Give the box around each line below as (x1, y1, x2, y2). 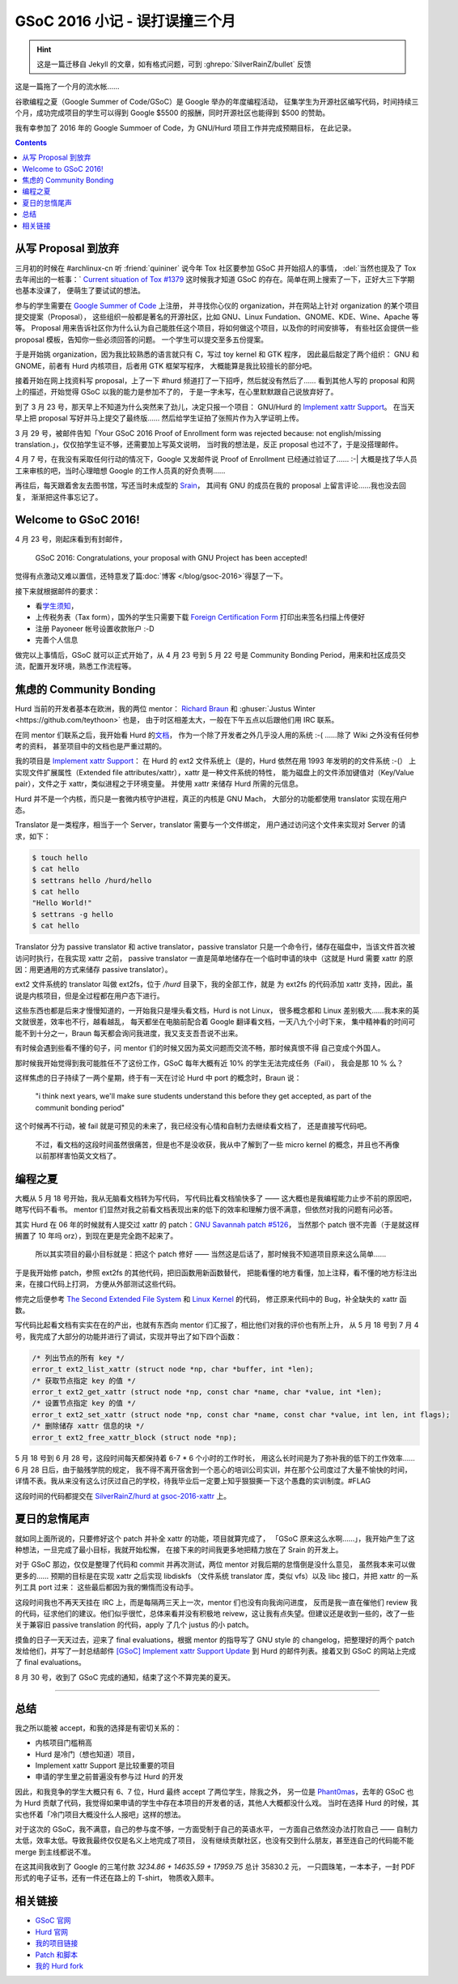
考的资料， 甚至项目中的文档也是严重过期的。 (15, 741, 166, 751)
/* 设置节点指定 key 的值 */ (32, 1398, 137, 1408)
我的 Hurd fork (35, 1961, 84, 1970)
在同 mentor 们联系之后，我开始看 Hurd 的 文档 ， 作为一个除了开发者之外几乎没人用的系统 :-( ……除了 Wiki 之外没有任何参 (15, 730, 420, 740)
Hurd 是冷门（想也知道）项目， (35, 1749, 139, 1759)
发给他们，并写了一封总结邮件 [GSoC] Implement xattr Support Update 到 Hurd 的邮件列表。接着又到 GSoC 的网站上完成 (15, 1646, 417, 1656)
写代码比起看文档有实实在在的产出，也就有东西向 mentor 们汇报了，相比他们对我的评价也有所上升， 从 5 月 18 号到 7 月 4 (15, 1321, 419, 1330)
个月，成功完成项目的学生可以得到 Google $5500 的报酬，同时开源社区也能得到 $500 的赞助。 (15, 108, 330, 117)
